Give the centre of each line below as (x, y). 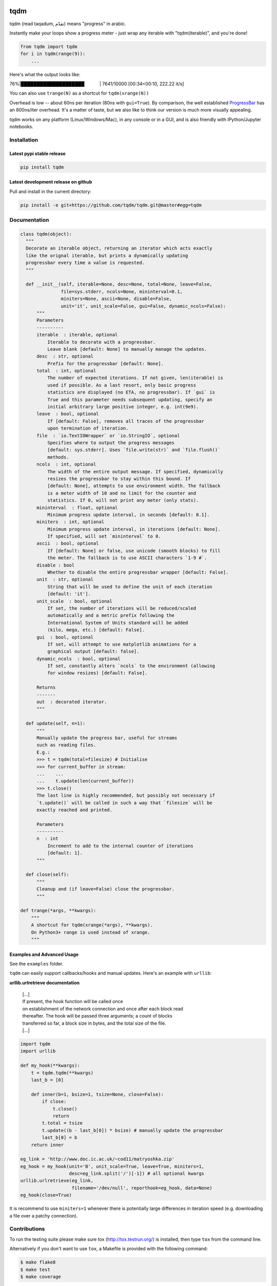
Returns (46, 687)
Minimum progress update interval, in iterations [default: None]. (134, 529)
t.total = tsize (62, 1123)
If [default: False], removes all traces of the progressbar (126, 421)
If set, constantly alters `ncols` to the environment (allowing (131, 666)
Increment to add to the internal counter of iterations (120, 846)
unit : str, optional (65, 579)
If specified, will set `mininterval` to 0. (104, 537)
